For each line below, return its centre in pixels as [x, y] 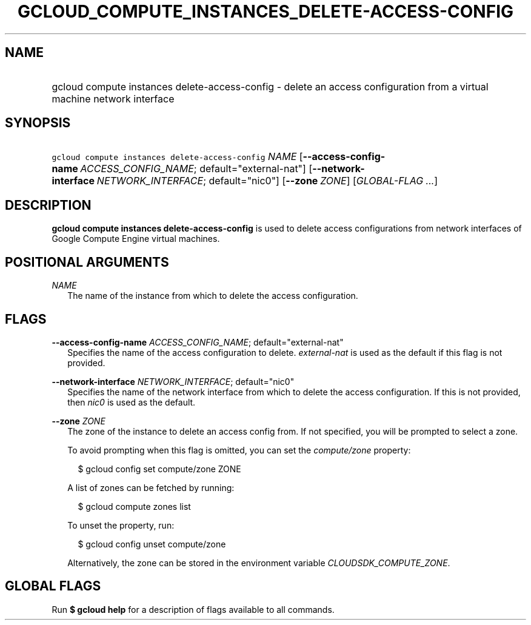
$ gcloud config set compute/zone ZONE [159, 469]
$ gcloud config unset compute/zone [152, 544]
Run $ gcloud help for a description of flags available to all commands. [193, 609]
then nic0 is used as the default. [132, 402]
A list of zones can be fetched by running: [151, 487]
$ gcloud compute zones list [134, 506]
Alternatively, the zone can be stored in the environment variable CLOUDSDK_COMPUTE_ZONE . [259, 563]
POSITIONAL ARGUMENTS [87, 262]
